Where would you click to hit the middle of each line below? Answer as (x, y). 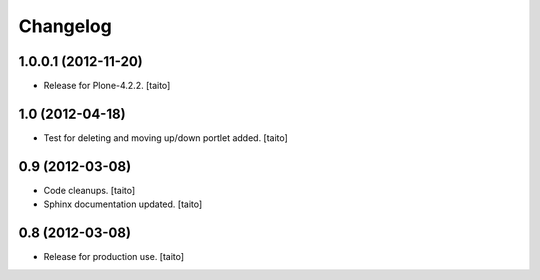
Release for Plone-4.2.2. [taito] (107, 86)
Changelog (65, 26)
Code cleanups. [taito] (89, 190)
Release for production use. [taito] (114, 257)
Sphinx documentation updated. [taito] (123, 204)
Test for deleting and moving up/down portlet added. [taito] (166, 137)
